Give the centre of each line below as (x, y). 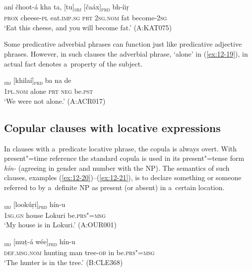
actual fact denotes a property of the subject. (73, 63)
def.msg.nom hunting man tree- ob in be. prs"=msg (79, 252)
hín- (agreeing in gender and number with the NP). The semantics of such (117, 168)
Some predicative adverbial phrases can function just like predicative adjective (123, 44)
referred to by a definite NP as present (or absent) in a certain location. (114, 187)
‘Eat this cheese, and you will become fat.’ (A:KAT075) (88, 27)
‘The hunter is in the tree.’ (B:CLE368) (63, 262)
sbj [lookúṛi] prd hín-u (35, 204)
